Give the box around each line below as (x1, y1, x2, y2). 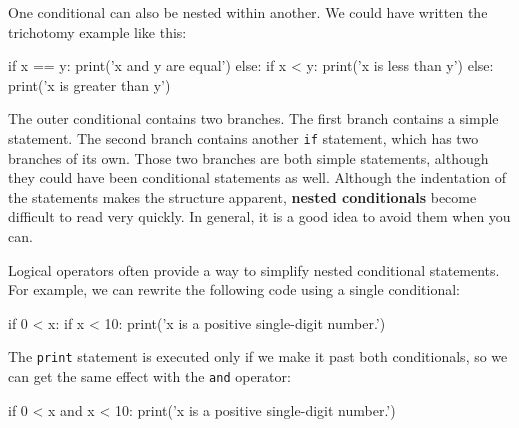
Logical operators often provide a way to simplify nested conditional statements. (8, 259, 500, 280)
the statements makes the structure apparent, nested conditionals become (8, 186, 477, 207)
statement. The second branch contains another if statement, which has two (8, 127, 479, 148)
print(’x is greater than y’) (8, 74, 171, 95)
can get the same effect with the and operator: (8, 366, 291, 387)
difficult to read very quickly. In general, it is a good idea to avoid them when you (8, 206, 511, 227)
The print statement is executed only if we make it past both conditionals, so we (8, 346, 508, 367)
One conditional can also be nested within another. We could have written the (8, 2, 488, 22)
